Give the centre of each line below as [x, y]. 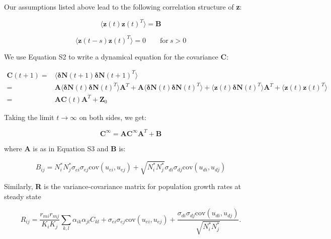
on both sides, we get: [113, 117]
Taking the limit [29, 117]
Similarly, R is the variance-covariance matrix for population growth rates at [123, 186]
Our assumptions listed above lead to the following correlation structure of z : [123, 7]
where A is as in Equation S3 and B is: [65, 148]
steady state [23, 196]
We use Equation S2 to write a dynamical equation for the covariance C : [116, 56]
